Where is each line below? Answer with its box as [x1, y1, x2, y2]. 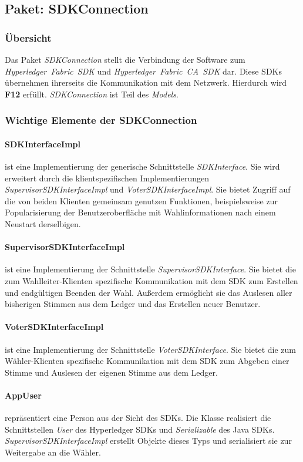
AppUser [5, 389, 42, 401]
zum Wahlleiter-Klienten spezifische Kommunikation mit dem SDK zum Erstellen [5, 274, 298, 286]
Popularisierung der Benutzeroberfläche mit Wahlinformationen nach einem [5, 206, 276, 218]
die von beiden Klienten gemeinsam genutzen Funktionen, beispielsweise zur [5, 194, 278, 207]
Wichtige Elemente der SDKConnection [5, 113, 197, 127]
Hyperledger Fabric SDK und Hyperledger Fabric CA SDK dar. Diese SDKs [5, 65, 282, 77]
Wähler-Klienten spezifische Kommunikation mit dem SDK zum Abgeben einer [5, 355, 289, 367]
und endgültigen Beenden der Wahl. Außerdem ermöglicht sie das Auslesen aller [5, 286, 292, 298]
